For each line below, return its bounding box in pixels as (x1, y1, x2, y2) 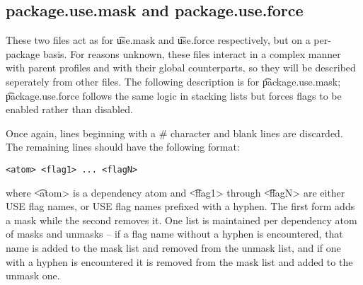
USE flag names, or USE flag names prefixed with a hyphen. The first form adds (6, 199, 355, 214)
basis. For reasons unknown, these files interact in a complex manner (42, 46, 341, 61)
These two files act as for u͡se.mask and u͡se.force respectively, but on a (6, 33, 311, 47)
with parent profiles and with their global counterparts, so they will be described (6, 60, 356, 75)
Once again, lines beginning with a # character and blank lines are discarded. (6, 125, 343, 140)
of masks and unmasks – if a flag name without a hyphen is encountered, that (6, 226, 343, 241)
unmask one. (6, 268, 60, 283)
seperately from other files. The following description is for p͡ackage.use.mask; (6, 74, 341, 88)
